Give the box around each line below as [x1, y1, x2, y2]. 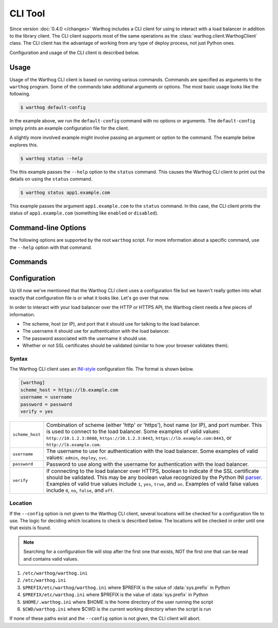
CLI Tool [9, 8, 45, 19]
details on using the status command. [9, 175, 93, 182]
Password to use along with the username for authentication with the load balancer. [46, 460, 249, 468]
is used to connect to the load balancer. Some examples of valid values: [46, 427, 221, 435]
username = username [20, 394, 72, 400]
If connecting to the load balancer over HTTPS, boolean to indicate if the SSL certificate [46, 467, 259, 474]
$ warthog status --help [20, 155, 83, 162]
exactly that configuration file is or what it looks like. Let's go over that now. [9, 295, 170, 301]
